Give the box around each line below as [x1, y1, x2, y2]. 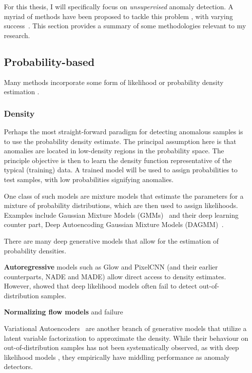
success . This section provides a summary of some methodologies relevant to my [4, 21, 246, 31]
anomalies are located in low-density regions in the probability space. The [4, 145, 224, 156]
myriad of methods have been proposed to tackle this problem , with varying [4, 11, 233, 21]
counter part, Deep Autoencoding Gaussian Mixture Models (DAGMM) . [4, 219, 224, 229]
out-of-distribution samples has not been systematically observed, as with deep [4, 342, 239, 352]
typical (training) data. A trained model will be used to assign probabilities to [4, 165, 238, 175]
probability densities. [4, 245, 66, 255]
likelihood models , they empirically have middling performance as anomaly [4, 352, 230, 362]
